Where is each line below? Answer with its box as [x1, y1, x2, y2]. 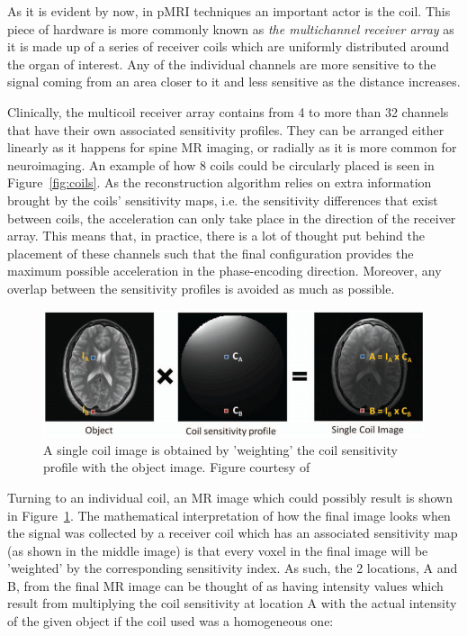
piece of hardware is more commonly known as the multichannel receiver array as [7, 19, 454, 38]
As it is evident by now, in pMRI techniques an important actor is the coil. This [7, 2, 451, 20]
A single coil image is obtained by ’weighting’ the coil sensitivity [43, 440, 398, 459]
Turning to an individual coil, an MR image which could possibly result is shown [7, 487, 453, 506]
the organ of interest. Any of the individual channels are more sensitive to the [7, 54, 436, 73]
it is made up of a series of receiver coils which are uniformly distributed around [7, 37, 450, 56]
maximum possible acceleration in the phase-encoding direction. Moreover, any [7, 261, 442, 280]
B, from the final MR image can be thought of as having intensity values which [7, 576, 444, 595]
